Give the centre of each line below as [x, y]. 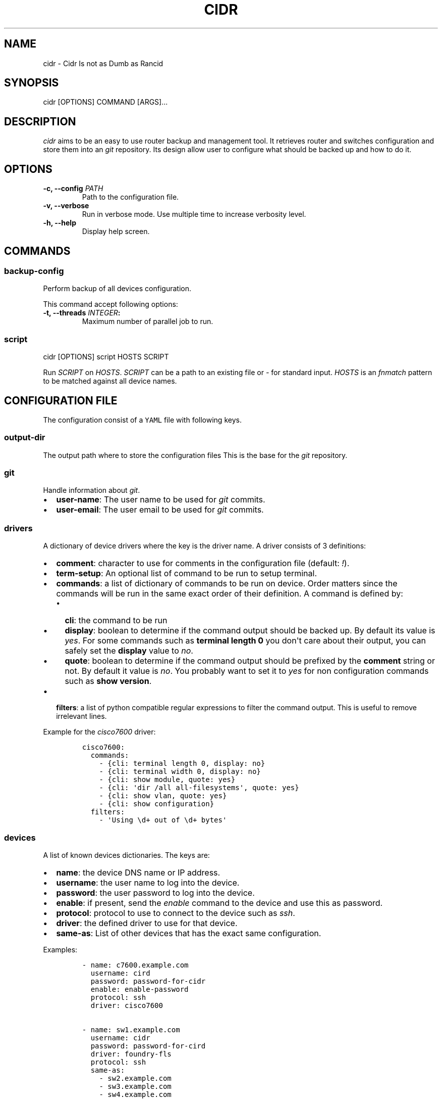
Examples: [60, 949]
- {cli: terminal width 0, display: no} [180, 772]
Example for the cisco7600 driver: [99, 732]
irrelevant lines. [81, 716]
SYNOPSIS [32, 83]
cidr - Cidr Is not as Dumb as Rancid [103, 63]
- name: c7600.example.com [135, 965]
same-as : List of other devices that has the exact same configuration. [189, 933]
